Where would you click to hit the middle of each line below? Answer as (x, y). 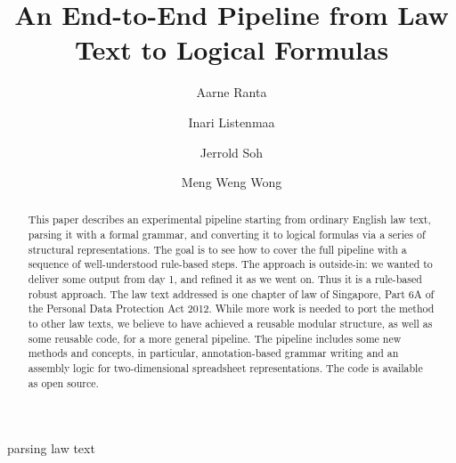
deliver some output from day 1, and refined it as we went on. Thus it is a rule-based (225, 279)
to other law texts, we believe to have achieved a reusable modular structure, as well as (230, 324)
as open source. (63, 382)
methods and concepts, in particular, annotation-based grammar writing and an (213, 353)
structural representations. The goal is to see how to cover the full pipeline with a (217, 249)
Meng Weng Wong (232, 182)
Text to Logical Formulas (232, 49)
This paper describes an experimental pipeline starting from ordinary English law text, (229, 219)
